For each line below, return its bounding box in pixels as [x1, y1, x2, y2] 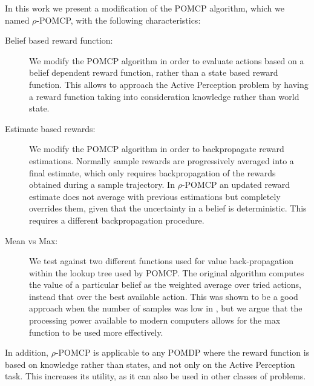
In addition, [5, 346, 48, 359]
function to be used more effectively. [29, 325, 163, 338]
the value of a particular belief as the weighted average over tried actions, [29, 278, 301, 291]
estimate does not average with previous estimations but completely [29, 190, 281, 202]
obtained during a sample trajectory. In [29, 178, 175, 191]
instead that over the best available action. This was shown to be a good [29, 290, 298, 302]
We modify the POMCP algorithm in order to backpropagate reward [29, 142, 284, 155]
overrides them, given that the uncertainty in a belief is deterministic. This [29, 202, 307, 215]
